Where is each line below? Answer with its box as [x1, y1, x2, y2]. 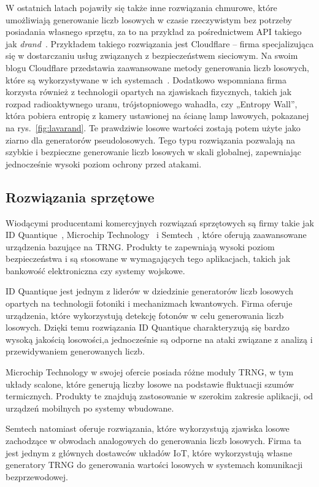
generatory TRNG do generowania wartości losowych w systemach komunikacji [6, 458, 303, 471]
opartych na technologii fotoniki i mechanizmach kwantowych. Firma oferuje [6, 297, 293, 310]
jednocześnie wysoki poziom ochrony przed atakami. [6, 157, 202, 170]
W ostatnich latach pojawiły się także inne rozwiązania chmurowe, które [6, 1, 277, 13]
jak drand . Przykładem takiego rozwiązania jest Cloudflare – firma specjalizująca [6, 37, 314, 50]
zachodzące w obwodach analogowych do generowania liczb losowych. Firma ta [6, 434, 302, 447]
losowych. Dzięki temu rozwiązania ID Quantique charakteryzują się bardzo [6, 321, 290, 334]
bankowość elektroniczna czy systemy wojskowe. [6, 264, 185, 277]
